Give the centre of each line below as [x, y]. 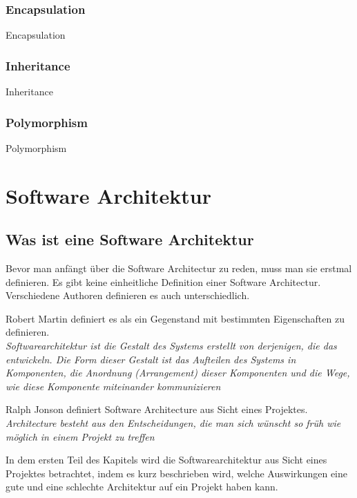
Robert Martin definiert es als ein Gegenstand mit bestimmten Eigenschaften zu [175, 318]
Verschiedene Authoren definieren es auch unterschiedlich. [128, 295]
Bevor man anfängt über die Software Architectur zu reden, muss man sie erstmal [179, 268]
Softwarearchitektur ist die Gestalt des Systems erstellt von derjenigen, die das [171, 345]
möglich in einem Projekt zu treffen [80, 436]
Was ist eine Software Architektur [130, 239]
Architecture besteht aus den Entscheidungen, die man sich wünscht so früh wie [173, 422]
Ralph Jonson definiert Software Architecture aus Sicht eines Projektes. [157, 409]
